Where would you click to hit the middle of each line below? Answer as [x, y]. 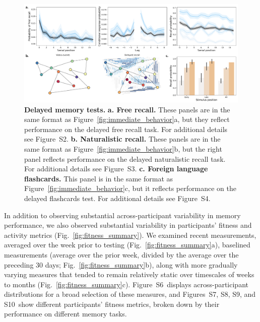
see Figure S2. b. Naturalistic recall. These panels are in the [122, 139]
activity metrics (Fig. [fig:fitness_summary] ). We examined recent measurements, [130, 235]
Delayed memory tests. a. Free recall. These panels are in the [127, 109]
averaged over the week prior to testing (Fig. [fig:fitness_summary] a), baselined [127, 245]
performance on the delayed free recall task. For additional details [126, 129]
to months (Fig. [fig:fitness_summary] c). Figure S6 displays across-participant [126, 284]
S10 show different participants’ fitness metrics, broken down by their [112, 304]
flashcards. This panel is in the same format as [99, 178]
